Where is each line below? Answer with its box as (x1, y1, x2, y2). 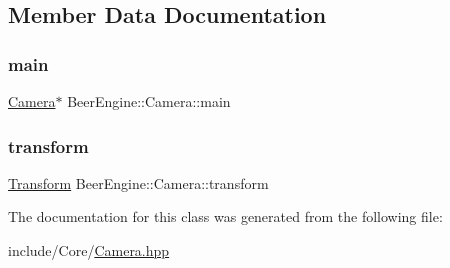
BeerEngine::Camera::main (67, 91, 231, 111)
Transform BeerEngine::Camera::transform (8, 172, 269, 193)
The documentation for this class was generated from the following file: (8, 206, 443, 227)
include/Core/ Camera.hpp (8, 240, 170, 260)
